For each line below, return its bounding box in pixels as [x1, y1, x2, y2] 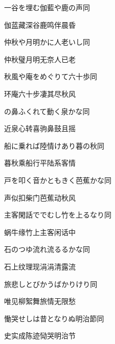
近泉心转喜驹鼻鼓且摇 [4, 123, 76, 134]
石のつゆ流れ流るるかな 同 [4, 244, 90, 255]
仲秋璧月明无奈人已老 [4, 53, 76, 64]
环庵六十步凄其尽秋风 [4, 88, 76, 99]
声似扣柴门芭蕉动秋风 [4, 192, 76, 203]
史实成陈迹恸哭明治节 [4, 330, 76, 341]
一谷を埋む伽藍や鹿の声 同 [4, 2, 90, 12]
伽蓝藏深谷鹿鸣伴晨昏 [4, 19, 76, 30]
